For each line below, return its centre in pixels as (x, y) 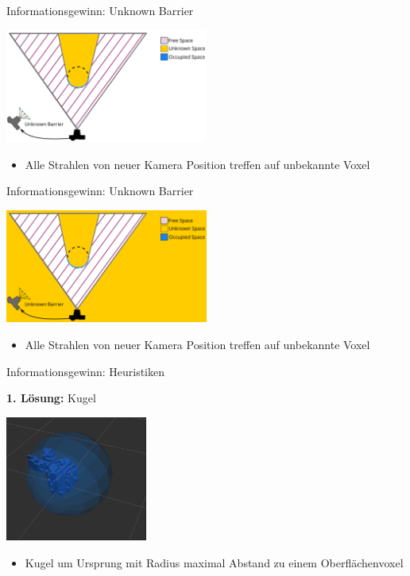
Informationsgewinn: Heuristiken (85, 371)
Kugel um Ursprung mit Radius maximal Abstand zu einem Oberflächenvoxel (214, 562)
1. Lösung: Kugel (51, 398)
